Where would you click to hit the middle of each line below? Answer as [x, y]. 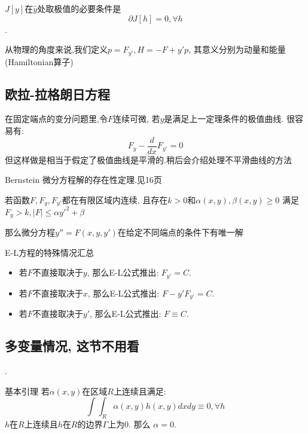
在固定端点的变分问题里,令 [56, 119]
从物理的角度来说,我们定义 [56, 49]
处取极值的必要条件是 [79, 8]
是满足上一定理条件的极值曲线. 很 [229, 119]
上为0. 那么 [129, 424]
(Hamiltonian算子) [39, 61]
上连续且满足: [140, 391]
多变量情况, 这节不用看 [72, 346]
